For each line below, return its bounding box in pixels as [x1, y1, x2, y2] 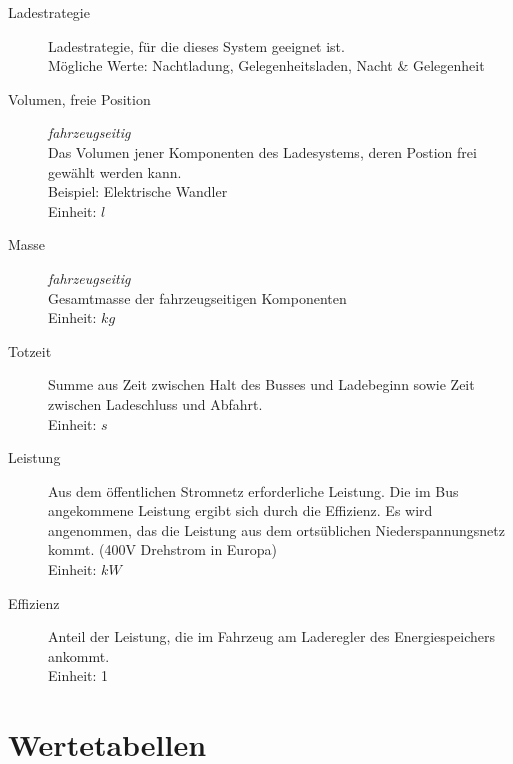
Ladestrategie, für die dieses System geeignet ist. [48, 35, 345, 56]
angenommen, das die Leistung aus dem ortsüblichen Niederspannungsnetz [48, 519, 505, 540]
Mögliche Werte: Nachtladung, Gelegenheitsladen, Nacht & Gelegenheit [48, 55, 485, 76]
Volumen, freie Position [8, 88, 151, 109]
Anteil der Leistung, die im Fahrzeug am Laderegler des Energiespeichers [48, 626, 495, 647]
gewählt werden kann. [48, 161, 182, 182]
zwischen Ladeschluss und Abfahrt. [48, 393, 263, 414]
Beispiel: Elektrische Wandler [48, 181, 228, 202]
